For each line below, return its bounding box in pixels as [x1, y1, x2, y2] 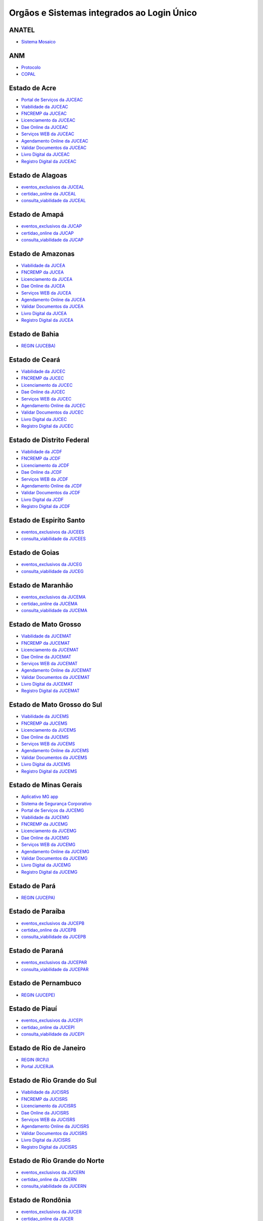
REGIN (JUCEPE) [21, 992, 56, 998]
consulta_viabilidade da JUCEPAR [21, 966, 89, 972]
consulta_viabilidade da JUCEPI [21, 1031, 85, 1037]
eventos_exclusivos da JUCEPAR [21, 960, 87, 966]
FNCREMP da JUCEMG [21, 821, 68, 827]
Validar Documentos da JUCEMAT [21, 674, 90, 680]
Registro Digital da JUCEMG [21, 869, 78, 875]
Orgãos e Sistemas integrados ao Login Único [9, 7, 197, 18]
